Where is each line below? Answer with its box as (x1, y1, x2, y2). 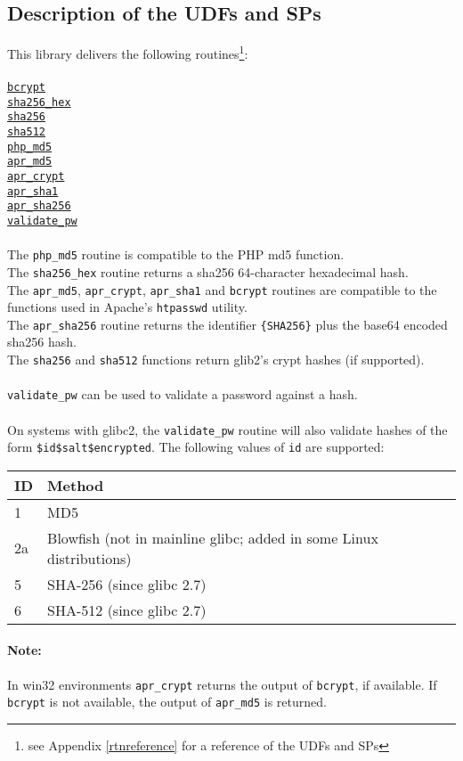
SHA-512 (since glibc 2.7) (47, 599, 207, 620)
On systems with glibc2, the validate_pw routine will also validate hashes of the (7, 420, 448, 438)
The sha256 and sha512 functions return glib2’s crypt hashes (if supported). (7, 350, 425, 369)
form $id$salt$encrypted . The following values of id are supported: (7, 438, 385, 456)
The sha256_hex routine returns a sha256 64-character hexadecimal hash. (7, 262, 409, 281)
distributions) (47, 547, 132, 569)
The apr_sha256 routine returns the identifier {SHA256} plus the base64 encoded (7, 315, 448, 333)
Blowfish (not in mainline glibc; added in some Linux (47, 527, 378, 548)
